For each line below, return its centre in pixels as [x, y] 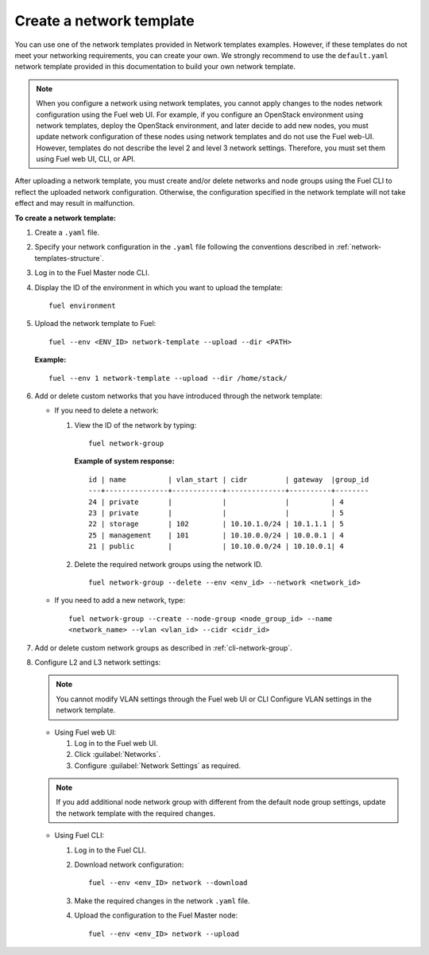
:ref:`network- [358, 247]
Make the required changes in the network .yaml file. [162, 901]
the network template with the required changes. [136, 813]
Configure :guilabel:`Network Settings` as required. [158, 765]
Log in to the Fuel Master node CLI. [92, 273]
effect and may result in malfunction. [75, 204]
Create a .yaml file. [67, 233]
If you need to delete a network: [106, 410]
